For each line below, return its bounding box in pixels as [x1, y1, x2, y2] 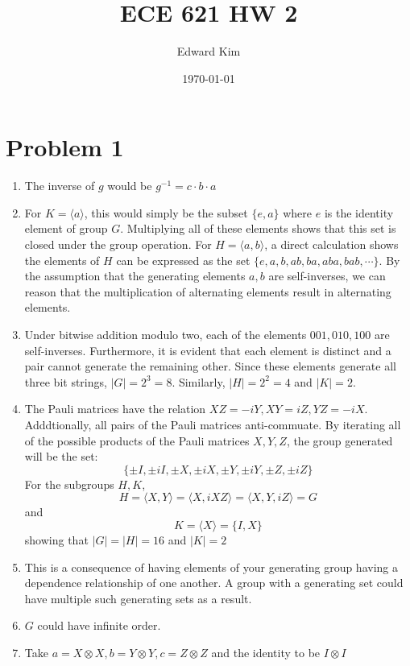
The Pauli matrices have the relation [24, 400, 206, 417]
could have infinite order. [37, 617, 161, 634]
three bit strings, [24, 373, 107, 390]
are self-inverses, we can [268, 267, 386, 284]
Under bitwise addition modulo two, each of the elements [24, 326, 307, 342]
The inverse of [24, 177, 95, 194]
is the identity [324, 204, 394, 221]
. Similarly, [172, 373, 226, 390]
